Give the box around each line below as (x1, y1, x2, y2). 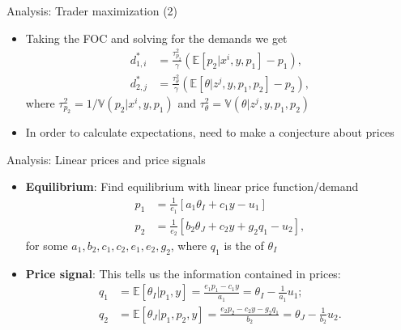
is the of (224, 237, 264, 254)
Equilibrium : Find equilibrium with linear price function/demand (25, 178, 359, 195)
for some (25, 237, 68, 254)
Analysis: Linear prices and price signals (6, 150, 206, 167)
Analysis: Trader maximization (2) (6, 2, 178, 19)
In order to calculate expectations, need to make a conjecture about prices (25, 124, 395, 141)
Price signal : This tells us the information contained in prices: (25, 264, 341, 281)
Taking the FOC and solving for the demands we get (25, 29, 288, 46)
